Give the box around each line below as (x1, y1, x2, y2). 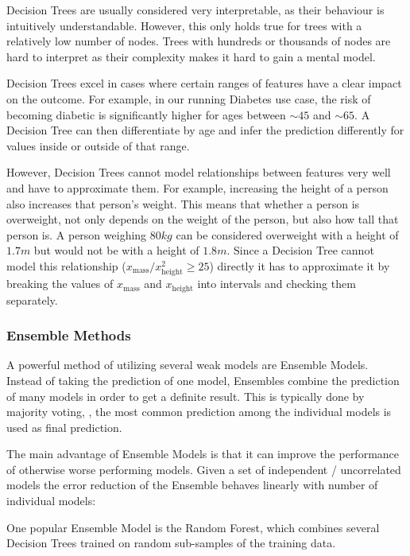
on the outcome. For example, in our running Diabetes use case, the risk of (6, 90, 371, 107)
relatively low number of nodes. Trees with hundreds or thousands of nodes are (6, 33, 391, 49)
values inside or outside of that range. (6, 137, 190, 154)
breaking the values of (6, 275, 114, 292)
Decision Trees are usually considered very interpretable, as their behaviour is (6, 2, 385, 17)
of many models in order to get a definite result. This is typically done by (6, 387, 365, 404)
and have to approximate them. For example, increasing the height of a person (6, 179, 389, 196)
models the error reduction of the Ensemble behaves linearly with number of (6, 476, 378, 493)
